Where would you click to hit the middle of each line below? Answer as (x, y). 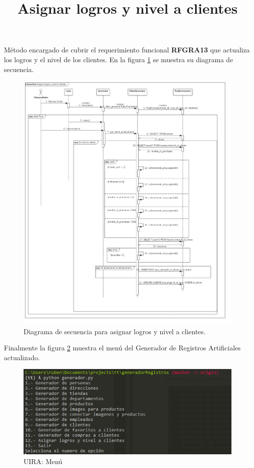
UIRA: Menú (43, 461)
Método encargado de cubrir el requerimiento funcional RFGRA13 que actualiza (127, 50)
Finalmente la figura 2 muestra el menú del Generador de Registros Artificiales (122, 348)
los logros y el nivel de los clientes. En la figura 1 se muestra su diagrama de (119, 59)
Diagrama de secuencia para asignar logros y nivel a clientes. (115, 331)
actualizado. (22, 357)
